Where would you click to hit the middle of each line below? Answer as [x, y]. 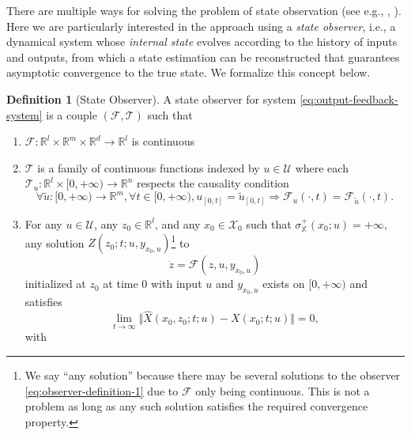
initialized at [55, 284]
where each [322, 167]
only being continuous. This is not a [283, 390]
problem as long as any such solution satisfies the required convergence [196, 406]
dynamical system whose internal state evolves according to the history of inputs [202, 42]
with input [177, 284]
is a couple [72, 114]
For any [43, 223]
